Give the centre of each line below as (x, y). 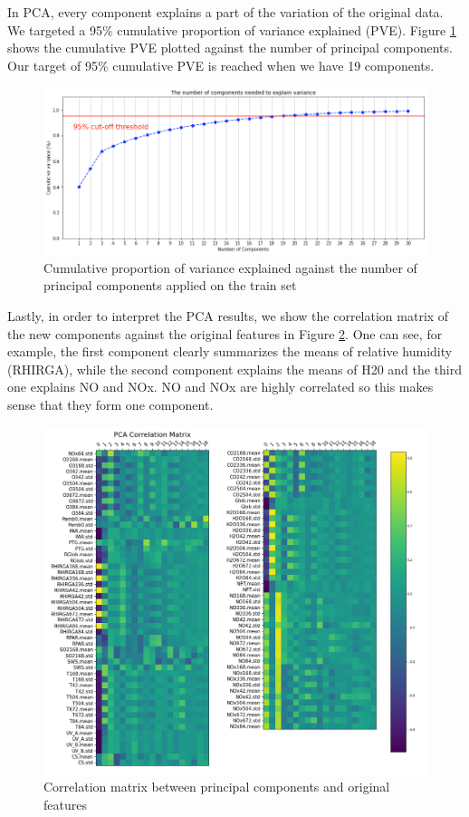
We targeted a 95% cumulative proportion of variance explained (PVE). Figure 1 (232, 29)
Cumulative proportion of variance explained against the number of (230, 267)
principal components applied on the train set (170, 285)
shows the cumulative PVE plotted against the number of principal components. (230, 48)
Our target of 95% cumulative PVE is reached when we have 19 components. (221, 65)
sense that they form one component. (110, 404)
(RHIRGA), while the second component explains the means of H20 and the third (235, 369)
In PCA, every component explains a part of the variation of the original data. (225, 12)
